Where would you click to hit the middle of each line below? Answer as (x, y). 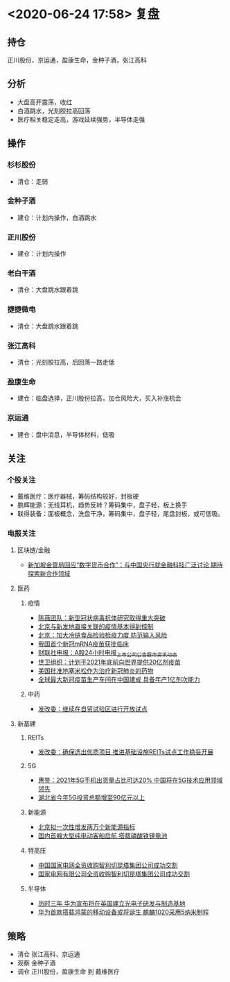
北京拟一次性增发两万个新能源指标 (87, 827)
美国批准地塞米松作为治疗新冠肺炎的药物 (96, 671)
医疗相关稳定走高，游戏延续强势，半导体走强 (81, 119)
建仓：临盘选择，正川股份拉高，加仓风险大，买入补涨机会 (99, 398)
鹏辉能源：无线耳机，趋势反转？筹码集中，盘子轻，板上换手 (102, 505)
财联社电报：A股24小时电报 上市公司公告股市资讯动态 (108, 653)
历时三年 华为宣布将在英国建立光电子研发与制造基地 (112, 904)
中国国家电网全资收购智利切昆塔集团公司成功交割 (108, 865)
